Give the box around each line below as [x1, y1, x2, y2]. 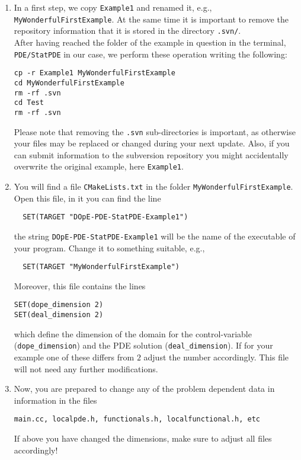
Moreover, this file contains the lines [14, 279, 146, 292]
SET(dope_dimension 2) [14, 301, 104, 309]
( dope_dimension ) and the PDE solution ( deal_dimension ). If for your [14, 339, 273, 352]
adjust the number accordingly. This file [143, 350, 289, 363]
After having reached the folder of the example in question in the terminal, [14, 36, 286, 48]
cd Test [14, 98, 44, 107]
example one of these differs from [14, 350, 135, 363]
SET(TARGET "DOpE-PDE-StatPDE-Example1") [23, 213, 188, 222]
